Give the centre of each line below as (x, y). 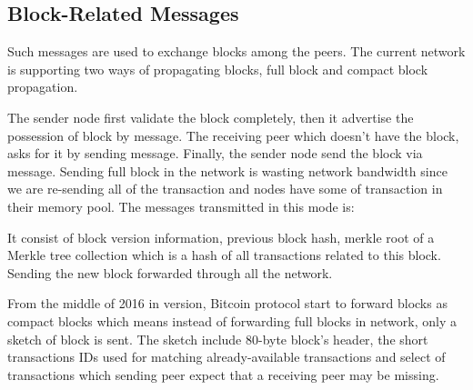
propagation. (43, 87)
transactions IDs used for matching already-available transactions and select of (226, 357)
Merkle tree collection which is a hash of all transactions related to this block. (224, 255)
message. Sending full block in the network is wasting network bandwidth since (227, 170)
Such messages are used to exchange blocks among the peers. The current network (236, 51)
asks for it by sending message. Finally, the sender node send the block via (215, 153)
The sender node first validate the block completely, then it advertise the (211, 117)
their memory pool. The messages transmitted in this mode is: (181, 206)
